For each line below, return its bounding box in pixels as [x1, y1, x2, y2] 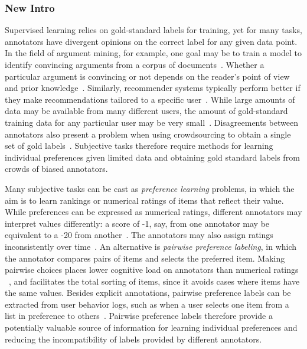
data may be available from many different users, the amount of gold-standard [5, 105, 288, 117]
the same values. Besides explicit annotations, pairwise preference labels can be [5, 286, 291, 299]
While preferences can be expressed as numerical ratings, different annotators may [5, 206, 302, 218]
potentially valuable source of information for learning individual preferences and [5, 321, 298, 334]
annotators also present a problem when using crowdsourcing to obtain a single [5, 128, 291, 140]
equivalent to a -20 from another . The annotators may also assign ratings [5, 229, 273, 241]
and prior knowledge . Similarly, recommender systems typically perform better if [5, 81, 301, 94]
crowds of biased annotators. [5, 162, 108, 175]
